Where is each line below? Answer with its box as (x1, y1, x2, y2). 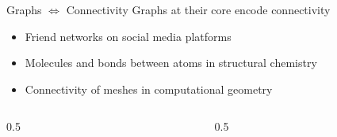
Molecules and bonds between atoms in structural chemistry (25, 54, 317, 71)
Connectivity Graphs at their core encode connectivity (66, 2, 331, 17)
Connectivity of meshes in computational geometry (25, 80, 273, 97)
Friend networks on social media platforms (25, 28, 232, 44)
